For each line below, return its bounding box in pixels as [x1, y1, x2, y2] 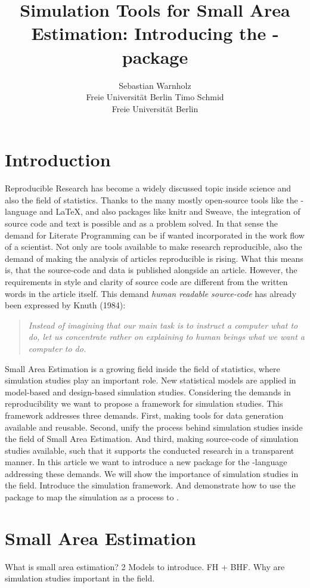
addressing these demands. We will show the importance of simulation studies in [5, 467, 299, 479]
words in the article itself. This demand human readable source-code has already [5, 287, 297, 299]
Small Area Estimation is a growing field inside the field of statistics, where [5, 362, 280, 375]
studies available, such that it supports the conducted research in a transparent [5, 444, 294, 456]
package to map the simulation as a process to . [5, 491, 179, 503]
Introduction [5, 147, 111, 172]
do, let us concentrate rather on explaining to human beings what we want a [28, 330, 305, 343]
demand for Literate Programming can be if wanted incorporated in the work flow [5, 228, 305, 241]
